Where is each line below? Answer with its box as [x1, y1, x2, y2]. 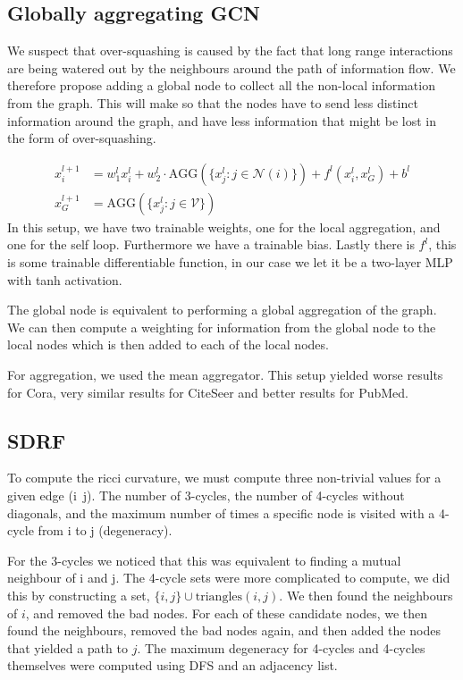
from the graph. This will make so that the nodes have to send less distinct [7, 93, 418, 112]
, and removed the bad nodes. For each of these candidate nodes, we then [25, 603, 428, 622]
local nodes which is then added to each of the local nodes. [7, 335, 329, 354]
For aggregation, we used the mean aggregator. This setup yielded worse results [7, 365, 443, 383]
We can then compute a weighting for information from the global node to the [7, 317, 436, 336]
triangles [195, 590, 243, 603]
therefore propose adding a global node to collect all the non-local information [7, 76, 435, 95]
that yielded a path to [7, 638, 128, 657]
